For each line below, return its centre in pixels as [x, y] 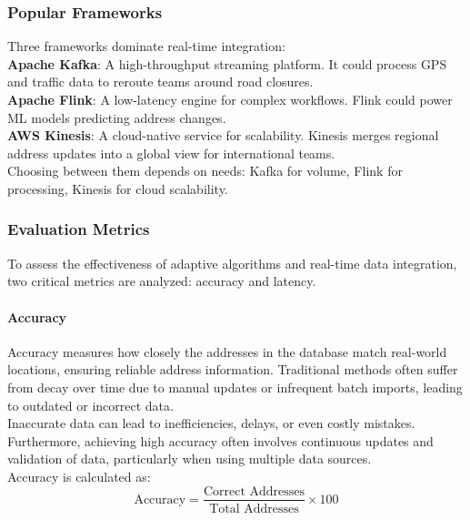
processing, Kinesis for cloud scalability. [118, 188]
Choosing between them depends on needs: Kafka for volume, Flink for [205, 171]
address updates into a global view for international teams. [171, 153]
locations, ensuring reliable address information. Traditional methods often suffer [233, 369]
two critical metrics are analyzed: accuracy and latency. [162, 281]
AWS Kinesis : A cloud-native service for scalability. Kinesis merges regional [223, 135]
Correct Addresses [254, 491]
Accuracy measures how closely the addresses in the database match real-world [227, 351]
